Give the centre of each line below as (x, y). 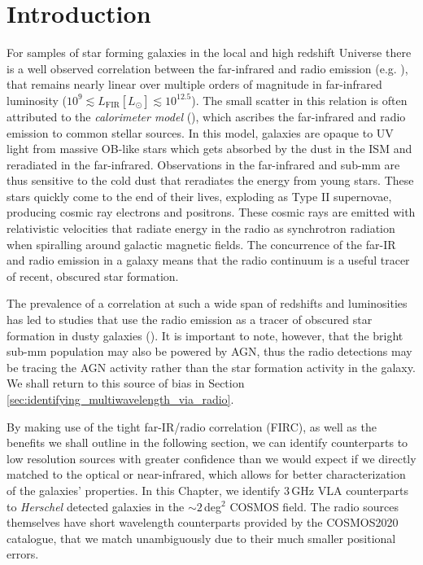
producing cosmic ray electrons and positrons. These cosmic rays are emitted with (211, 212)
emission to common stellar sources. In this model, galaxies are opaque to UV (200, 132)
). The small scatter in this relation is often (299, 100)
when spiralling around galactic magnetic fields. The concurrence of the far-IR (201, 244)
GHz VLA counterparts (350, 490)
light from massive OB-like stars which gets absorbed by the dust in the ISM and (209, 149)
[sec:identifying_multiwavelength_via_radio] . (120, 399)
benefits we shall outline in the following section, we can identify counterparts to (207, 442)
